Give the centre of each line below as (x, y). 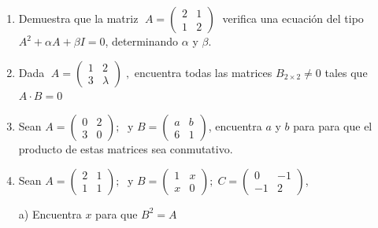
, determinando (142, 41)
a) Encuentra (50, 213)
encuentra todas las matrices (203, 72)
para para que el (333, 126)
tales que (346, 72)
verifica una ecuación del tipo (293, 18)
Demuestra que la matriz (78, 18)
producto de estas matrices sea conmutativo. (126, 149)
